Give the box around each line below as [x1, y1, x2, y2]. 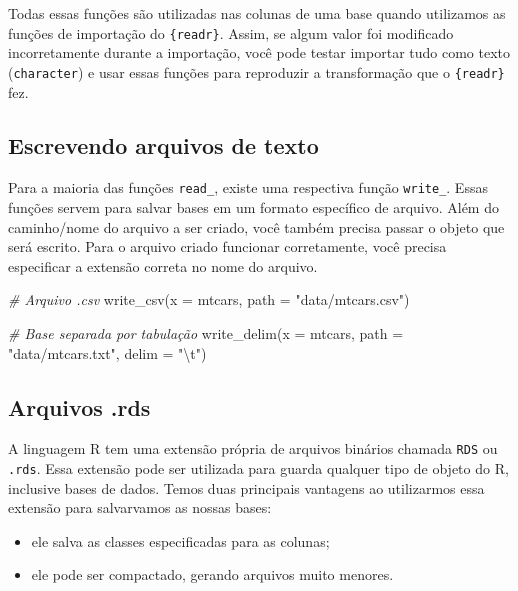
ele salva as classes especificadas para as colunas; [31, 530, 330, 551]
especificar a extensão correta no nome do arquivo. [8, 255, 318, 276]
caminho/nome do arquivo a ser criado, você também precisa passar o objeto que [8, 216, 505, 237]
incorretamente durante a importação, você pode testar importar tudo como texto [8, 42, 511, 63]
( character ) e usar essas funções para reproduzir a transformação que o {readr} [8, 61, 505, 82]
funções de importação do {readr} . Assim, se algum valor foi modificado [8, 22, 454, 43]
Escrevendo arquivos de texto [8, 130, 319, 161]
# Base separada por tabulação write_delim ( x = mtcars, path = [8, 322, 404, 343]
